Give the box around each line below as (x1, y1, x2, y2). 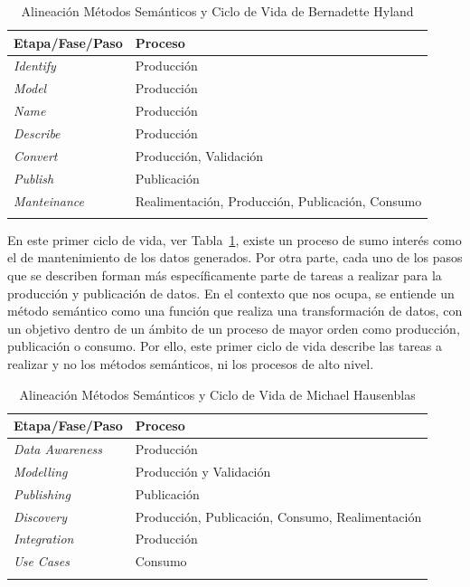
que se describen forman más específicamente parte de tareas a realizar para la (7, 266, 442, 285)
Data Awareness (14, 440, 103, 459)
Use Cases (14, 552, 70, 571)
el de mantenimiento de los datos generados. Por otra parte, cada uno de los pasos (7, 248, 463, 267)
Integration (14, 529, 74, 548)
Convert (14, 146, 58, 165)
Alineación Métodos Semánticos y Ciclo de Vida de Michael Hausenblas (19, 384, 416, 403)
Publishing (14, 484, 70, 503)
